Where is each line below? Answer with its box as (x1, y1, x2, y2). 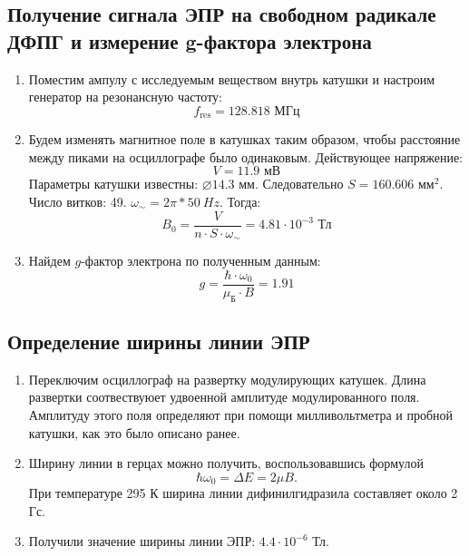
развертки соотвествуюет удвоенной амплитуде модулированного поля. (28, 387, 420, 406)
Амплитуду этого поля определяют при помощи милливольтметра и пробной (28, 405, 454, 424)
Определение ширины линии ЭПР (7, 327, 310, 355)
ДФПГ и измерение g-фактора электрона (7, 26, 372, 54)
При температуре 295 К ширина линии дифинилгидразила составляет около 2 (28, 483, 458, 502)
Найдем (28, 251, 71, 270)
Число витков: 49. (28, 192, 127, 211)
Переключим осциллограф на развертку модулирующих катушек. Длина (28, 369, 426, 388)
